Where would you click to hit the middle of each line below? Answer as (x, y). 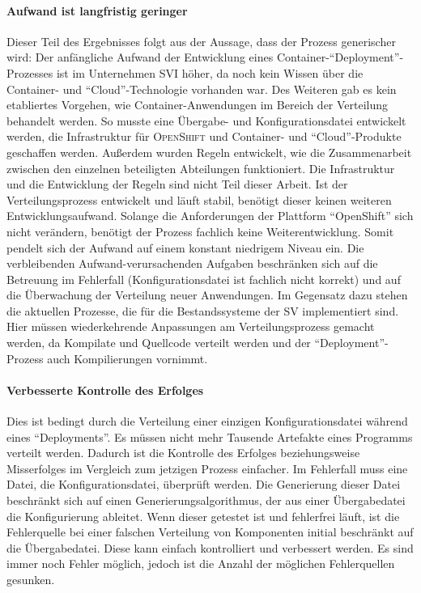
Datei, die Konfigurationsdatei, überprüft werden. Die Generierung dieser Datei (204, 484)
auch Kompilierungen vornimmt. (128, 358)
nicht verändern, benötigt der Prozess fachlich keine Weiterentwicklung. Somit (200, 231)
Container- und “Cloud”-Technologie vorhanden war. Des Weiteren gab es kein (202, 89)
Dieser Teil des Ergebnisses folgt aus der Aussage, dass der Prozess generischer (201, 41)
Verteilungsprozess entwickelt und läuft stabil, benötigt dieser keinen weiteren (199, 199)
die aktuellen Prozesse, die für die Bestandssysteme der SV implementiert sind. (203, 310)
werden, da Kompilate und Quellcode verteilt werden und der (159, 343)
